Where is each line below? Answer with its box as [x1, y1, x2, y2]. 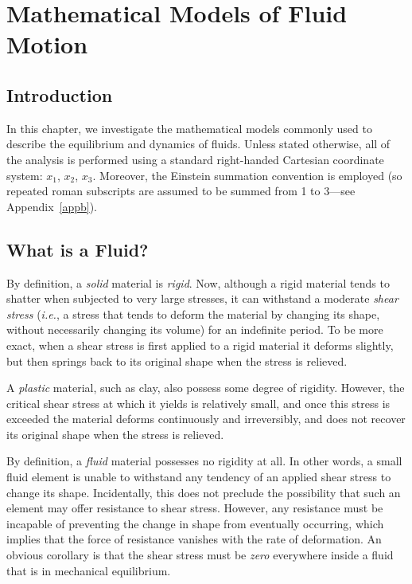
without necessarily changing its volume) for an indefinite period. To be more [6, 321, 383, 338]
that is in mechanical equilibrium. [6, 562, 171, 578]
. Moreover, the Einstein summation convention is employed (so [92, 167, 402, 183]
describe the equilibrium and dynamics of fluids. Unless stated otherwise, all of [6, 135, 391, 152]
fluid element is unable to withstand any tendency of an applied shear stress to [6, 468, 391, 485]
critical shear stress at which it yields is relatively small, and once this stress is [6, 394, 391, 411]
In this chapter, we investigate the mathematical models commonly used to [6, 120, 372, 136]
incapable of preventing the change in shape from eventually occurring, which [6, 515, 384, 531]
